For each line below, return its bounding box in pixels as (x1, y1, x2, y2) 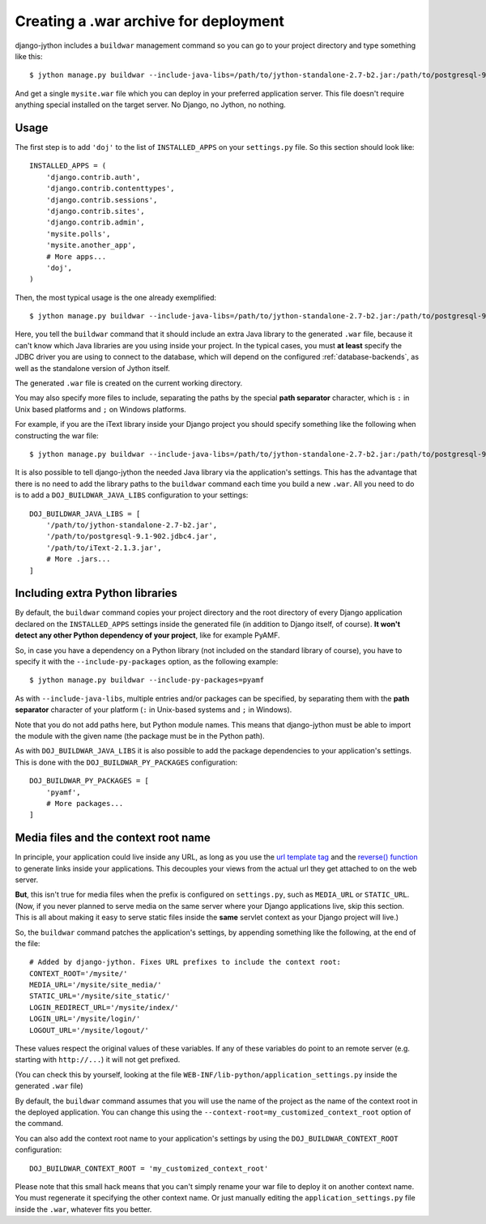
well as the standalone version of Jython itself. (15, 363, 170, 373)
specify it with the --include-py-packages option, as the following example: (15, 656, 279, 666)
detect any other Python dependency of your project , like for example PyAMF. (15, 630, 280, 640)
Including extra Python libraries (15, 586, 178, 600)
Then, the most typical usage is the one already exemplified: (15, 292, 217, 302)
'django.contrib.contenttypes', (45, 184, 175, 194)
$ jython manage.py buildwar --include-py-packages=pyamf (29, 676, 265, 685)
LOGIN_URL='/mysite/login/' (29, 1014, 141, 1024)
